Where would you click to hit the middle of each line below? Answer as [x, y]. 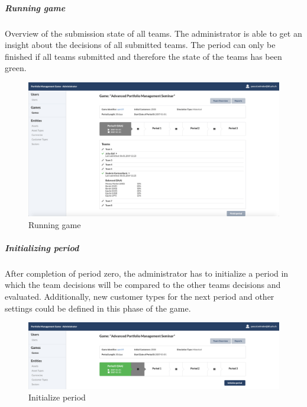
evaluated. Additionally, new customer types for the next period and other [140, 296]
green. [16, 68]
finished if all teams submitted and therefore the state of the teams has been [143, 56]
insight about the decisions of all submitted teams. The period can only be [140, 45]
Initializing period [42, 247]
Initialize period [57, 397]
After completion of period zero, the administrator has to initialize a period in [147, 273]
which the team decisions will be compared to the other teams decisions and [143, 285]
